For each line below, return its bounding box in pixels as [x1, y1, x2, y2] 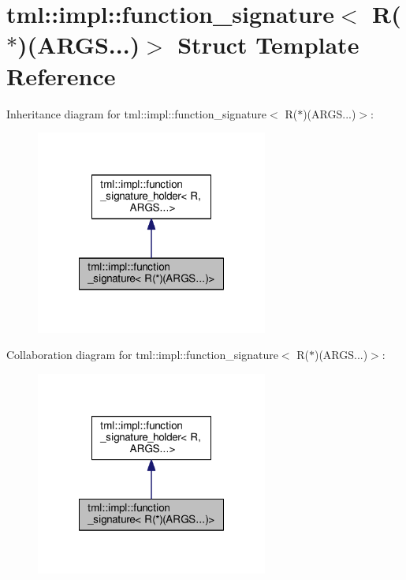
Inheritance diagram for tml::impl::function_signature [6, 105, 267, 122]
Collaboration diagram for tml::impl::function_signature [6, 346, 278, 363]
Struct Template [177, 28, 359, 61]
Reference [6, 59, 116, 92]
